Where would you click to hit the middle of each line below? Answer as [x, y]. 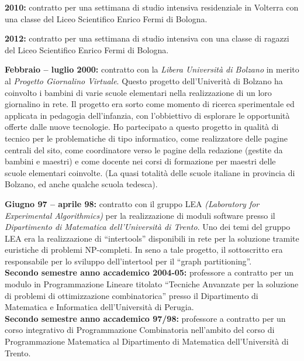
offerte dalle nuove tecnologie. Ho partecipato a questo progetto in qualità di [142, 127]
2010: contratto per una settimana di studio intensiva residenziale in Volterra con [152, 7]
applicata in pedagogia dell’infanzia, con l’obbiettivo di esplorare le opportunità [147, 115]
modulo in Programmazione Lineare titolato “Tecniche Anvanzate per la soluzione [152, 284]
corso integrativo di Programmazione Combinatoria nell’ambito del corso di [140, 330]
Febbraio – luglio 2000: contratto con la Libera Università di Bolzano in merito [152, 69]
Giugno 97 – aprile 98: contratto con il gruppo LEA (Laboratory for [132, 203]
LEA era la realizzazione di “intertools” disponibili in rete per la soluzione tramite [152, 238]
